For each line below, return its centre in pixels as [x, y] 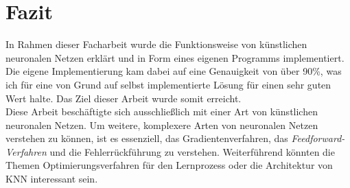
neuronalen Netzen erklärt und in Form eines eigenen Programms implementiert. [175, 57]
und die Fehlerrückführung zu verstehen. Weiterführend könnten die [192, 151]
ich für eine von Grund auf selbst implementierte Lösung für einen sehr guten [168, 84]
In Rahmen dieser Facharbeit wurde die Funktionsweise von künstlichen [156, 44]
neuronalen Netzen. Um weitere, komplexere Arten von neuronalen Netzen [162, 125]
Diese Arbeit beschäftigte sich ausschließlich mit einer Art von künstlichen [162, 111]
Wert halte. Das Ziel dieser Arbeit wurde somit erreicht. [124, 98]
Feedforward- [318, 138]
